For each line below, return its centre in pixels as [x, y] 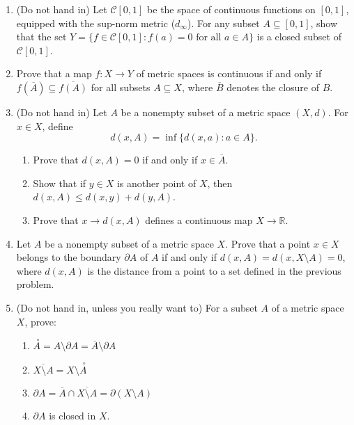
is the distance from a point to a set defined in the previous [214, 270]
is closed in [72, 415]
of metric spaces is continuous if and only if [229, 73]
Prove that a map [54, 73]
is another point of [156, 183]
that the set [41, 37]
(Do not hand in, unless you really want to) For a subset [137, 307]
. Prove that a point [268, 243]
